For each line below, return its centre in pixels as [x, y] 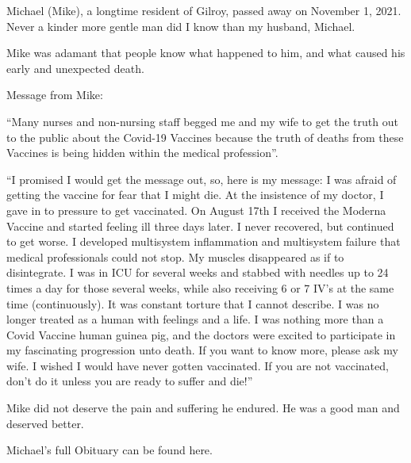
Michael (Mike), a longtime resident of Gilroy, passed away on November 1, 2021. [204, 10]
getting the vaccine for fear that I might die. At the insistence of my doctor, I [195, 195]
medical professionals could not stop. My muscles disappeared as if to [175, 256]
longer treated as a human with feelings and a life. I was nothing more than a [195, 319]
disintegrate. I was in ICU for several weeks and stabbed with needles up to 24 [198, 272]
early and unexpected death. [75, 68]
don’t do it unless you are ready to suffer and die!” [130, 381]
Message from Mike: [55, 95]
